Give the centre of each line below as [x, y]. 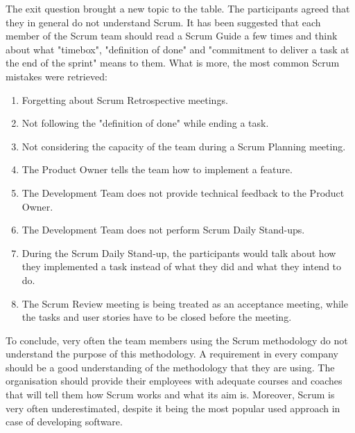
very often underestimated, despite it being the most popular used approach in [173, 408]
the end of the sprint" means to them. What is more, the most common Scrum [173, 63]
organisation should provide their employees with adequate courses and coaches [174, 381]
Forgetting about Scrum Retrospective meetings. [125, 99]
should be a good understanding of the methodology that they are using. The [170, 367]
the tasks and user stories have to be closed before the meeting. [157, 317]
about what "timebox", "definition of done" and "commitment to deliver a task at [177, 49]
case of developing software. [64, 422]
